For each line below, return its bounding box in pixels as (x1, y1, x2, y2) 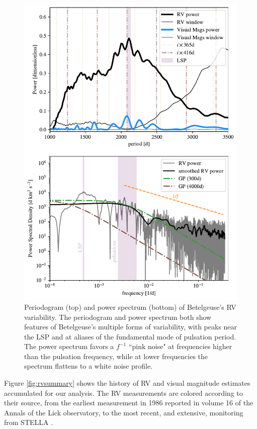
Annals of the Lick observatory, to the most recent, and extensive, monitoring (4, 407, 243, 417)
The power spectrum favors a (24, 341, 114, 352)
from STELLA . (4, 417, 53, 427)
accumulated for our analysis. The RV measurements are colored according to (4, 387, 243, 398)
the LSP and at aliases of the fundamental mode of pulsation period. (24, 331, 236, 341)
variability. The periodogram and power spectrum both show (24, 311, 212, 322)
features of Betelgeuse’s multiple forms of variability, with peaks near (24, 321, 237, 332)
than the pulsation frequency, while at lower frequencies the (24, 351, 208, 361)
